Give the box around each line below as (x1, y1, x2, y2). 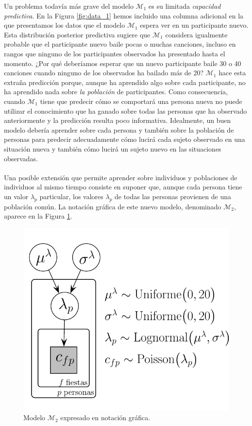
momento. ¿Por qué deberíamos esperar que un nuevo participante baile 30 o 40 (4, 58, 241, 68)
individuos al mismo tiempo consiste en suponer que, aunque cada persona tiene (4, 182, 242, 192)
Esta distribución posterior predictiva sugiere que (4, 29, 151, 39)
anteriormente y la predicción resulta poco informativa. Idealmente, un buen (4, 115, 231, 125)
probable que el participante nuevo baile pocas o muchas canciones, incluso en (4, 39, 236, 49)
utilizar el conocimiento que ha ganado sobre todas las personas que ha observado (4, 105, 247, 116)
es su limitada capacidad (149, 1, 221, 11)
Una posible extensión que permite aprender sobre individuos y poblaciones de (4, 172, 237, 182)
